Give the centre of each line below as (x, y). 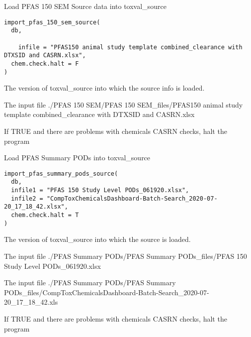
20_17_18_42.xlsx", (36, 207)
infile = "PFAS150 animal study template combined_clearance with (130, 47)
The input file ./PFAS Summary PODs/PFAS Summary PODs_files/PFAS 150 (125, 256)
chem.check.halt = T (45, 215)
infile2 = (27, 198)
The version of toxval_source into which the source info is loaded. (104, 88)
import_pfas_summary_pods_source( (61, 173)
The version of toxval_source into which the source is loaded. (97, 239)
